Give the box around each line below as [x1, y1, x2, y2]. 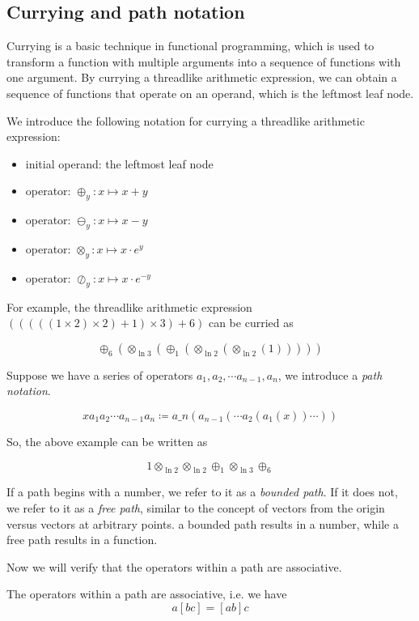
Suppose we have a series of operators [6, 366, 193, 383]
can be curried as [208, 314, 294, 331]
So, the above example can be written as [6, 432, 208, 449]
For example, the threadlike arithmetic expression [6, 298, 252, 315]
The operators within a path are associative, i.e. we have [6, 585, 287, 602]
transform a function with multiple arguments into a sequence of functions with [6, 53, 401, 70]
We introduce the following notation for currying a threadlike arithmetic [6, 112, 365, 129]
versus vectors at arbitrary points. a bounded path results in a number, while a [6, 515, 399, 532]
